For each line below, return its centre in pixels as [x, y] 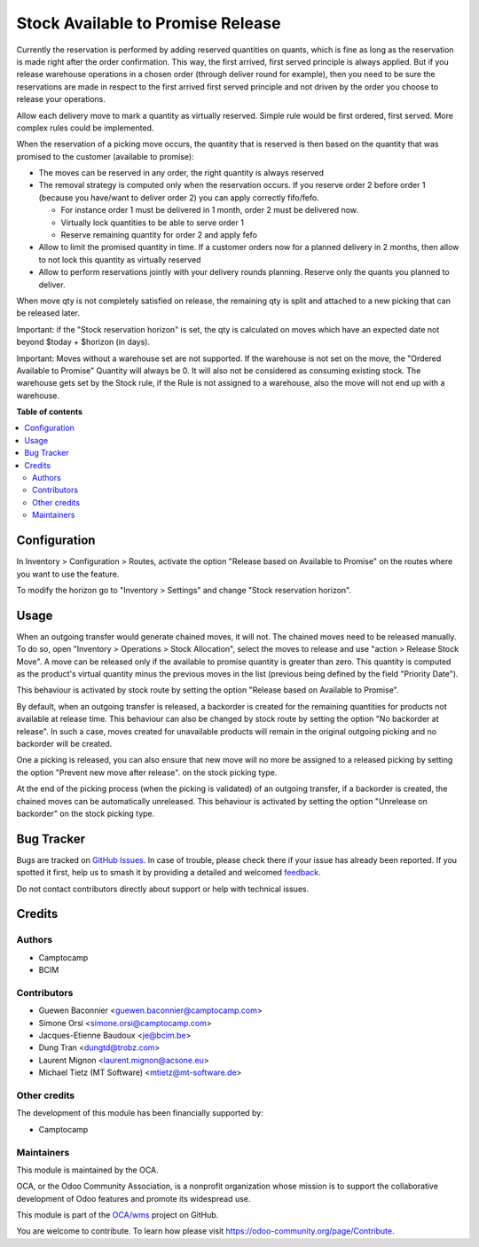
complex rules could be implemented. [85, 128]
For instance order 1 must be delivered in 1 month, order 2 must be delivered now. [210, 210]
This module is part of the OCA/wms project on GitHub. [118, 1215]
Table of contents [50, 412]
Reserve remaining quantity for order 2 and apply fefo [159, 235]
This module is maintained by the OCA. [87, 1170]
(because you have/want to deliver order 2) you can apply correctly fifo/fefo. [179, 197]
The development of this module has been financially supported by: [140, 1113]
